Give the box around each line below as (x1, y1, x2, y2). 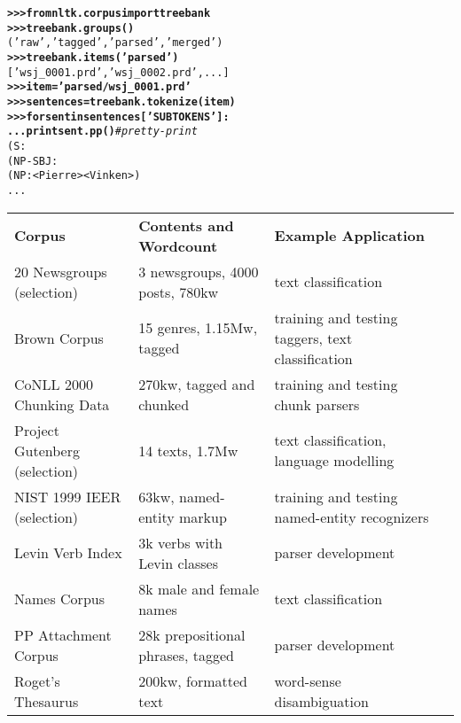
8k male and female (138, 578, 260, 599)
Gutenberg (14, 439, 80, 461)
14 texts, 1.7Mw (138, 439, 238, 461)
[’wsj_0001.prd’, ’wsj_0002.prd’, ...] (7, 66, 230, 79)
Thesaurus (14, 690, 79, 711)
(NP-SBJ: (7, 154, 59, 167)
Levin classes (138, 552, 219, 573)
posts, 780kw (138, 281, 219, 302)
